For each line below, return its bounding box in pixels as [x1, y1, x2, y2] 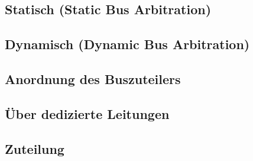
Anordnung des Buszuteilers [5, 69, 181, 88]
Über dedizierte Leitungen [5, 104, 170, 123]
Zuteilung [5, 139, 64, 157]
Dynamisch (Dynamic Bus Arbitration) [5, 35, 250, 53]
